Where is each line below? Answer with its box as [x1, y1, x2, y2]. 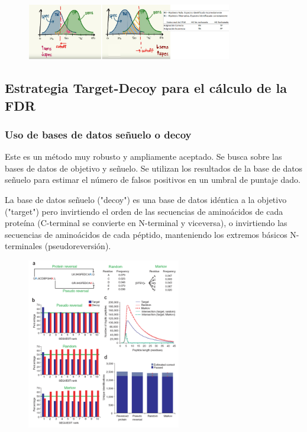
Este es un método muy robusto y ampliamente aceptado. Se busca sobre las [5, 150, 282, 163]
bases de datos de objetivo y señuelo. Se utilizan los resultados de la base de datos [5, 162, 303, 174]
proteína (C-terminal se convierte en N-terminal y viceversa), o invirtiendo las [5, 217, 287, 229]
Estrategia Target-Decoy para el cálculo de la [5, 79, 287, 97]
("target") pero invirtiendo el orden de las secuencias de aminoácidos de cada [5, 205, 283, 217]
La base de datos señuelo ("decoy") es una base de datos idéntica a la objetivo [5, 193, 287, 205]
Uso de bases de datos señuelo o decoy [5, 127, 192, 141]
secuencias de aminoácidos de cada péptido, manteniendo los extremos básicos [5, 228, 287, 240]
